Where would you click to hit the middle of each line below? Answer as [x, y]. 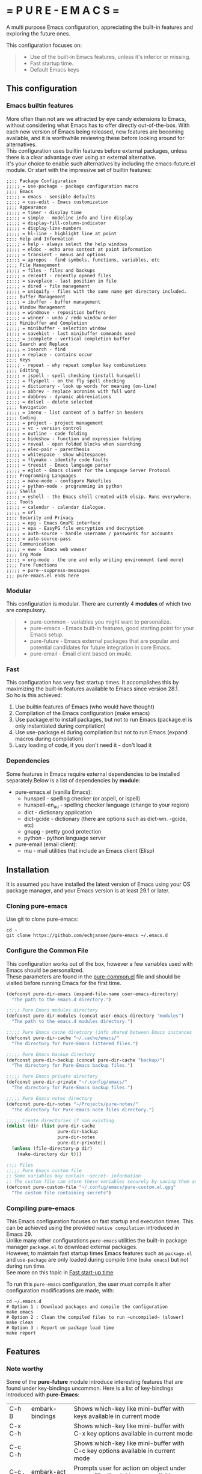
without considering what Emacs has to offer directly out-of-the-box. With [98, 125]
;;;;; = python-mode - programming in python [64, 486]
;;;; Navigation [26, 407]
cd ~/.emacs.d [24, 1302]
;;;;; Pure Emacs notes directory [50, 1098]
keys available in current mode [117, 1416]
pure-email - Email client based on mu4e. [81, 654]
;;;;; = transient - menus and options [56, 254]
